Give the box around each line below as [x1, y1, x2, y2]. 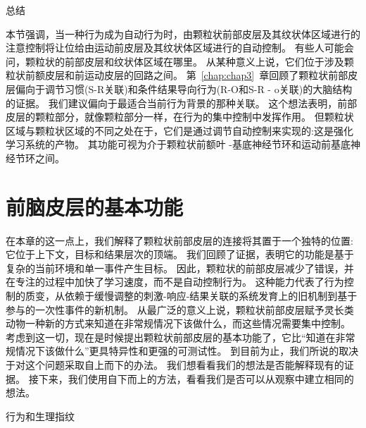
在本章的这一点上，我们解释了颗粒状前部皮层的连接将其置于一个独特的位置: [6, 233, 353, 247]
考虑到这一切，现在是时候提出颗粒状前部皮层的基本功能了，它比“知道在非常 [6, 329, 355, 344]
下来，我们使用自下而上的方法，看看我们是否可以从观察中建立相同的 [38, 371, 354, 386]
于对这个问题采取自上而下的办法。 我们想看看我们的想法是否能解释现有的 [6, 357, 344, 372]
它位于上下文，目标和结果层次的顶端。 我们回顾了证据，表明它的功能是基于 [6, 247, 354, 262]
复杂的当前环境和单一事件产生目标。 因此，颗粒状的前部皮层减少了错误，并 [6, 260, 354, 275]
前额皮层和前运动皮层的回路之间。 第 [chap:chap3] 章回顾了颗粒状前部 [25, 68, 348, 82]
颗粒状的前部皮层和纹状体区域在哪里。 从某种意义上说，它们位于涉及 [25, 54, 344, 68]
